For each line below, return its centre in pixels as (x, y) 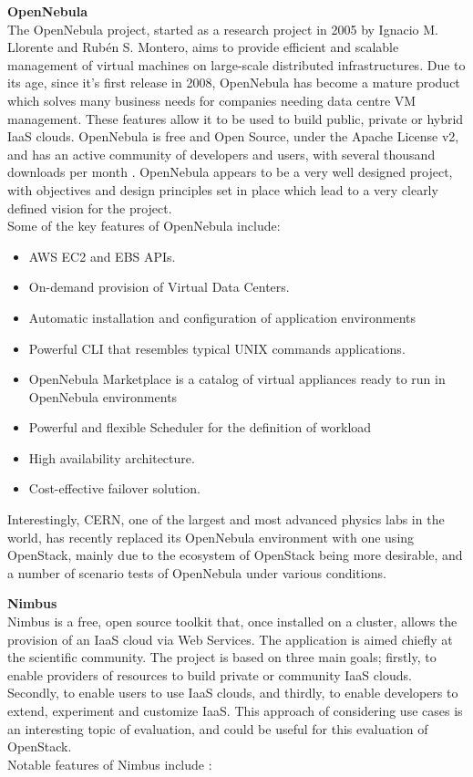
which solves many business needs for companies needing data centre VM (212, 100)
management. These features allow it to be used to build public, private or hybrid (236, 118)
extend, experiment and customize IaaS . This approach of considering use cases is (235, 710)
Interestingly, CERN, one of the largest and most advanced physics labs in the (226, 519)
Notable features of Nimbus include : (110, 764)
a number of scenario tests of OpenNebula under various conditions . (197, 572)
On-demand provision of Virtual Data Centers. (159, 287)
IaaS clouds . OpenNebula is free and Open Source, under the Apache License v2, (233, 136)
